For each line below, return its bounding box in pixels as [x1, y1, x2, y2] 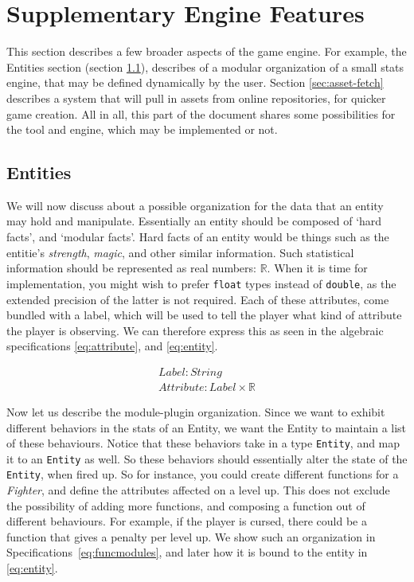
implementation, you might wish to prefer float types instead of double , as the [6, 275, 396, 291]
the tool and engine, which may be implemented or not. [6, 121, 278, 138]
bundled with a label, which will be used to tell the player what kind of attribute [6, 307, 402, 323]
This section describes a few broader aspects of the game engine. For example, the [6, 43, 407, 60]
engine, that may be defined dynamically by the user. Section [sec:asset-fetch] [6, 74, 384, 91]
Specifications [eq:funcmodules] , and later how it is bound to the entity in [6, 544, 368, 561]
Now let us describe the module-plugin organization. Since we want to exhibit [6, 403, 385, 420]
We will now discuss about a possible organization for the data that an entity [6, 197, 384, 213]
